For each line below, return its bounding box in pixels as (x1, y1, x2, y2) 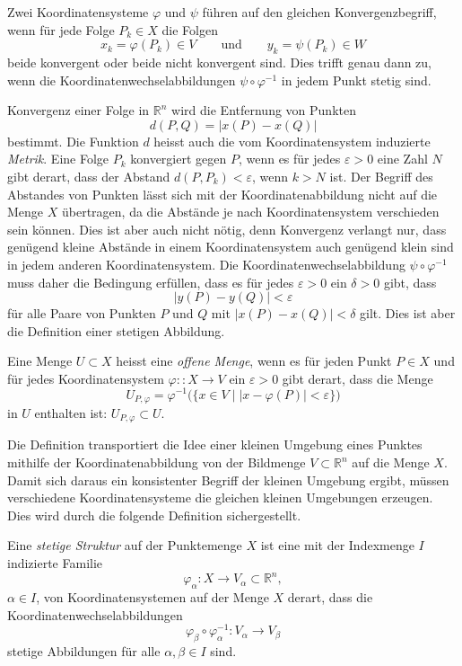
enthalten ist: (34, 404, 108, 422)
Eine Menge (7, 351, 73, 370)
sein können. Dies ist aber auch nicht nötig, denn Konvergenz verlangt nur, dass (7, 219, 447, 238)
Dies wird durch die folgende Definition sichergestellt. (7, 505, 301, 524)
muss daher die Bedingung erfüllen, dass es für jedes (7, 272, 294, 291)
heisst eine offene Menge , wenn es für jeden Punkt (116, 351, 392, 370)
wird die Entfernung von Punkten (171, 101, 356, 120)
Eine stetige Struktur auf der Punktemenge (7, 536, 242, 555)
